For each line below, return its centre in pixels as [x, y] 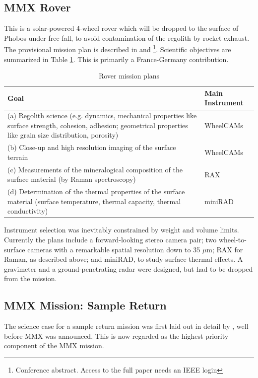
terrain [18, 157]
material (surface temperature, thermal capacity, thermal [94, 201]
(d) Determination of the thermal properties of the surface [96, 191]
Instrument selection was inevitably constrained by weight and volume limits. [122, 230]
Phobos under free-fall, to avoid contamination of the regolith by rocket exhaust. [127, 38]
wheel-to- [232, 240]
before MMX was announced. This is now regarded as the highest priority [116, 336]
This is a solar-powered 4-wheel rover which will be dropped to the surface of [121, 28]
